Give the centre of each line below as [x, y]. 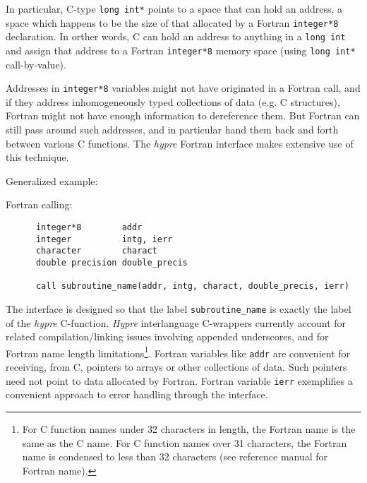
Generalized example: [52, 180]
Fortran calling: [39, 204]
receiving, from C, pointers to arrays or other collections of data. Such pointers [176, 367]
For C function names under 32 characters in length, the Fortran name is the [189, 428]
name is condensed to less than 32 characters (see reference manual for [175, 457]
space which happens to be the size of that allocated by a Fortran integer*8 [172, 22]
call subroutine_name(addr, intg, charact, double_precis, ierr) [192, 286]
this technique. [37, 157]
